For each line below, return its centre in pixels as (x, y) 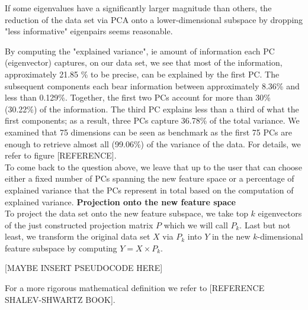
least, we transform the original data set (78, 236)
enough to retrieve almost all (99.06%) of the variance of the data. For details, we (153, 143)
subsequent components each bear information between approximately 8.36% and (152, 85)
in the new (231, 236)
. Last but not (265, 225)
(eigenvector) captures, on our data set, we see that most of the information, (144, 62)
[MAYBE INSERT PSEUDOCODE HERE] (84, 268)
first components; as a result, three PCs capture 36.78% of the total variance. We (152, 120)
